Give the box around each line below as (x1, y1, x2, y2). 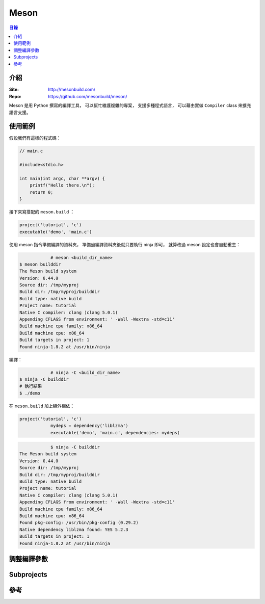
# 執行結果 (19, 383, 42, 389)
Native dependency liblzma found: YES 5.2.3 (19, 526, 129, 532)
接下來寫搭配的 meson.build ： (9, 209, 75, 215)
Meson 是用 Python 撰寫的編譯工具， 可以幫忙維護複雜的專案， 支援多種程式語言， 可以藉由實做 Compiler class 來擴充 (9, 103, 251, 108)
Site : (9, 86, 19, 93)
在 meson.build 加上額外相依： (9, 403, 75, 409)
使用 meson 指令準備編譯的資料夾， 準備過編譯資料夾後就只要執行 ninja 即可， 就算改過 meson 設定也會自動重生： (9, 241, 240, 247)
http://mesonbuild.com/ (48, 86, 96, 93)
